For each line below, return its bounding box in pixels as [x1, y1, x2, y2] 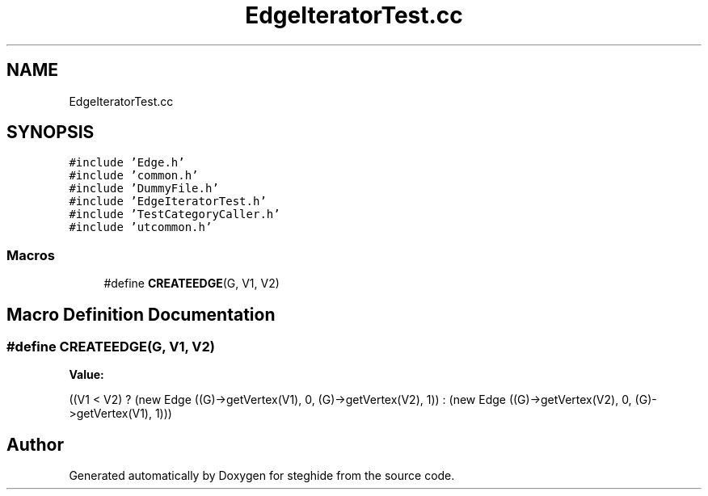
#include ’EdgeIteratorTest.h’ [69, 195, 267, 208]
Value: [69, 368, 104, 382]
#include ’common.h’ [69, 169, 199, 183]
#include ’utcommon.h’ [69, 221, 213, 234]
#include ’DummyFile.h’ [69, 182, 219, 195]
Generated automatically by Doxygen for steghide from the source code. [69, 469, 455, 483]
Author [6, 434, 64, 455]
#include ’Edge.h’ [69, 156, 185, 170]
